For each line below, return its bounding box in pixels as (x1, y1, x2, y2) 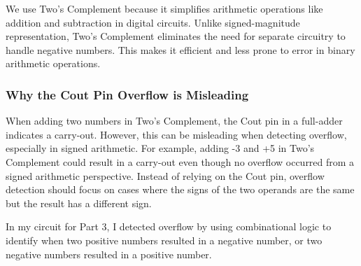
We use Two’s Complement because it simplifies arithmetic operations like (6, 1, 323, 15)
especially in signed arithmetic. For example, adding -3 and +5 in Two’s (6, 141, 315, 155)
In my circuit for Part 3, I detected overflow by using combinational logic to (6, 219, 332, 234)
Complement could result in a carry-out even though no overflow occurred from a (6, 154, 355, 169)
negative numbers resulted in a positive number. (6, 246, 212, 261)
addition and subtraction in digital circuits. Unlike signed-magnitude (6, 15, 300, 29)
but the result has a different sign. (6, 195, 152, 210)
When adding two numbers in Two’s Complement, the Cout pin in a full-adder (6, 113, 343, 128)
